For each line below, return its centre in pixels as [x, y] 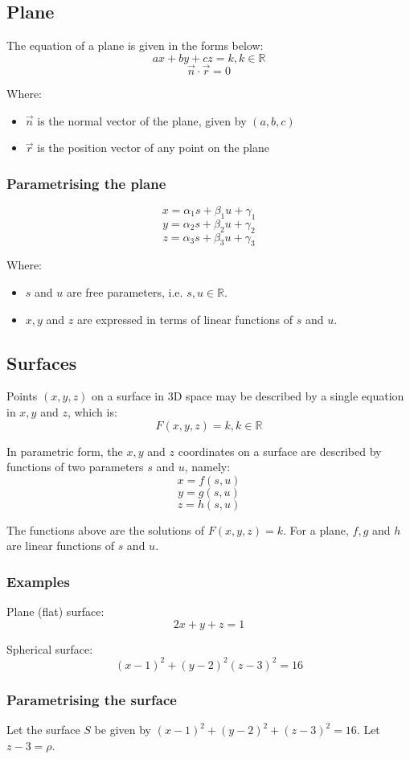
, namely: [207, 467]
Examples [38, 581]
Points [22, 396]
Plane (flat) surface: [55, 611]
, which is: [92, 411]
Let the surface [43, 730]
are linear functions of [60, 546]
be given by [123, 730]
